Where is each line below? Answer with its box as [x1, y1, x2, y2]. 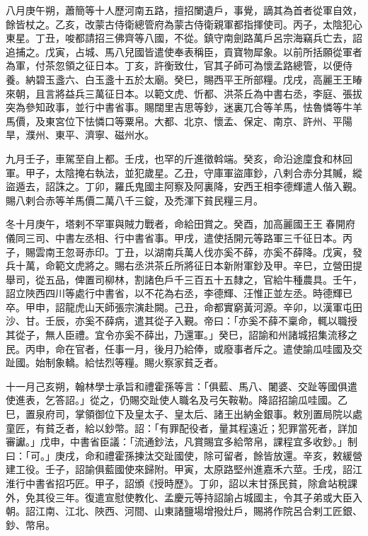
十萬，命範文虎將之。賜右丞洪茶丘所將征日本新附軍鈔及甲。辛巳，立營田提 [15, 258, 362, 273]
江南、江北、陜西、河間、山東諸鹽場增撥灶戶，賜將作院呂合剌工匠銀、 [35, 503, 362, 518]
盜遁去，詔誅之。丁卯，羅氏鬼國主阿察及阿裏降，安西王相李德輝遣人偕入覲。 [6, 179, 362, 194]
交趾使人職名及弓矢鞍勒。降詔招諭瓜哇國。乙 [139, 392, 347, 407]
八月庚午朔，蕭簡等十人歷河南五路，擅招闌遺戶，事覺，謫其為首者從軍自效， [6, 3, 362, 17]
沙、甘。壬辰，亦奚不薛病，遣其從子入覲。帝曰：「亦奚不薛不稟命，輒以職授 [6, 313, 357, 328]
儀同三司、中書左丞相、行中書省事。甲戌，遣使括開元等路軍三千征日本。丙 [6, 230, 352, 245]
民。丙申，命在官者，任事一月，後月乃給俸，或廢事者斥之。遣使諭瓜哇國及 [6, 341, 352, 356]
